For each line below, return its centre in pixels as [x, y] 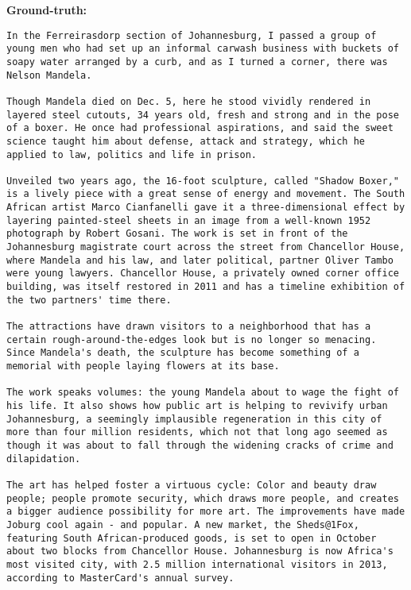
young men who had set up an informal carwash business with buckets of [203, 49]
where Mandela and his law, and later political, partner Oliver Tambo [200, 260]
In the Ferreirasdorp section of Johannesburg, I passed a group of [192, 35]
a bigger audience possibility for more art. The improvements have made [206, 512]
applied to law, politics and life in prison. [132, 154]
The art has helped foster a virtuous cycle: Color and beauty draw [192, 485]
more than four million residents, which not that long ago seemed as [197, 432]
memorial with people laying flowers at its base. [143, 366]
